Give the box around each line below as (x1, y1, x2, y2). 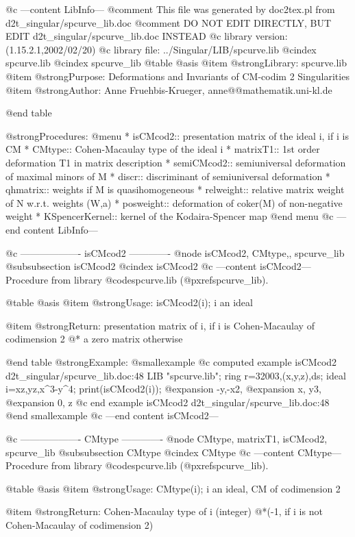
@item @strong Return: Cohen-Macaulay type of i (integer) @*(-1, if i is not (5, 504, 323, 519)
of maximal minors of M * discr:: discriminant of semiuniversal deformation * (5, 168, 330, 183)
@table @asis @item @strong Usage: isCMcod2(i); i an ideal (5, 295, 253, 310)
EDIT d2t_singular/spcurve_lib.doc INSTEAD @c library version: (5, 29, 288, 43)
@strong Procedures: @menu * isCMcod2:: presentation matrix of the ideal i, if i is (5, 128, 349, 142)
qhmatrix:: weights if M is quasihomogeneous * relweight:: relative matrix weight (5, 182, 345, 197)
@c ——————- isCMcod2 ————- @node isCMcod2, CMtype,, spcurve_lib (5, 245, 345, 260)
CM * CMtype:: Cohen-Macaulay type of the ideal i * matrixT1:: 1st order (5, 142, 320, 156)
